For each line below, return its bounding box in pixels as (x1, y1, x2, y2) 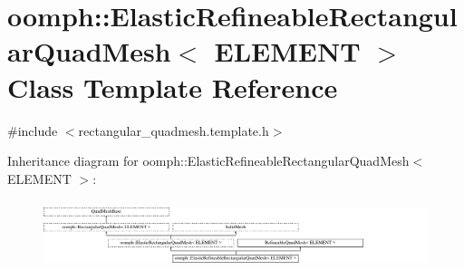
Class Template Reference (7, 68, 338, 105)
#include (7, 121, 58, 140)
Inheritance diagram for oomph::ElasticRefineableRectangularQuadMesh (7, 151, 410, 170)
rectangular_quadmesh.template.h (78, 121, 269, 140)
